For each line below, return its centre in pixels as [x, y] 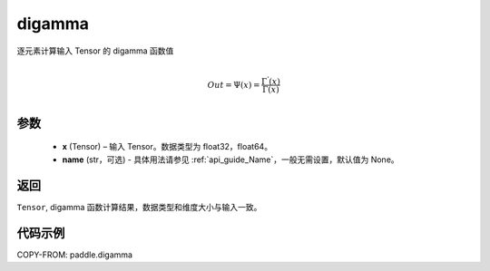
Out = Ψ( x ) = [234, 85]
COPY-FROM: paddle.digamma [75, 255]
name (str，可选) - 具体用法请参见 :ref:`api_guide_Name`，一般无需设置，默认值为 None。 [230, 160]
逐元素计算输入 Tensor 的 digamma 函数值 [95, 51]
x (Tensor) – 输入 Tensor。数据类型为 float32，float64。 [167, 147]
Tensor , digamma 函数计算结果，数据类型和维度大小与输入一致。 [139, 207]
